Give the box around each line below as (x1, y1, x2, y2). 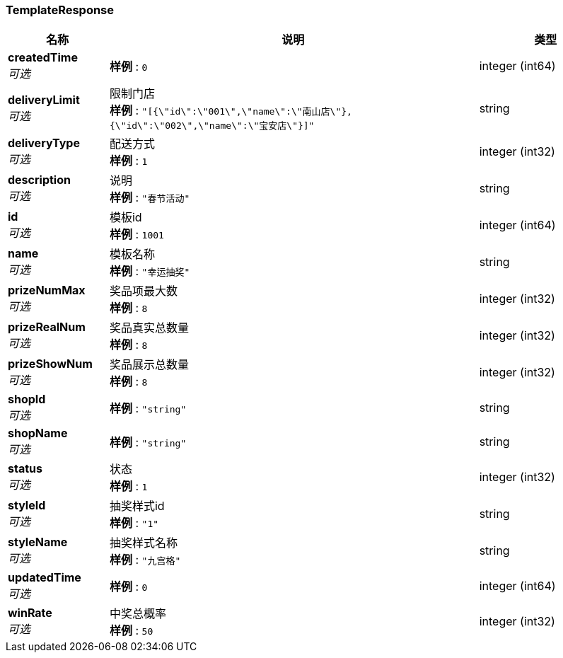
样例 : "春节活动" (109, 190, 190, 205)
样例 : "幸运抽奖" (109, 264, 190, 279)
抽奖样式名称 (109, 536, 178, 550)
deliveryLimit (8, 92, 80, 107)
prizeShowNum (8, 357, 93, 371)
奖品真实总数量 (109, 321, 189, 335)
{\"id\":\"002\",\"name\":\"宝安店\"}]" (109, 120, 315, 132)
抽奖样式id (109, 499, 165, 514)
